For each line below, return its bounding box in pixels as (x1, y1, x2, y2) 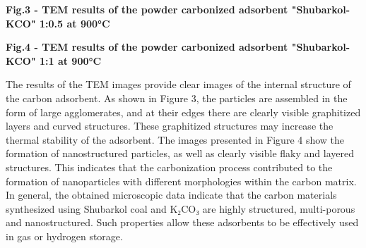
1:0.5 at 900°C (39, 15, 110, 30)
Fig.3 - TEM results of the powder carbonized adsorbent (6, 2, 288, 16)
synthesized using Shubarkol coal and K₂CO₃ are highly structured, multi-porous (6, 201, 355, 216)
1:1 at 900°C (39, 53, 102, 68)
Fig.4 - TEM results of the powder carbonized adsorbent (6, 39, 288, 54)
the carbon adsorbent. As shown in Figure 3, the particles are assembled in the (6, 90, 348, 105)
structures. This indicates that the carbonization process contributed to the (6, 159, 333, 174)
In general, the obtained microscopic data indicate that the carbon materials (6, 187, 337, 202)
